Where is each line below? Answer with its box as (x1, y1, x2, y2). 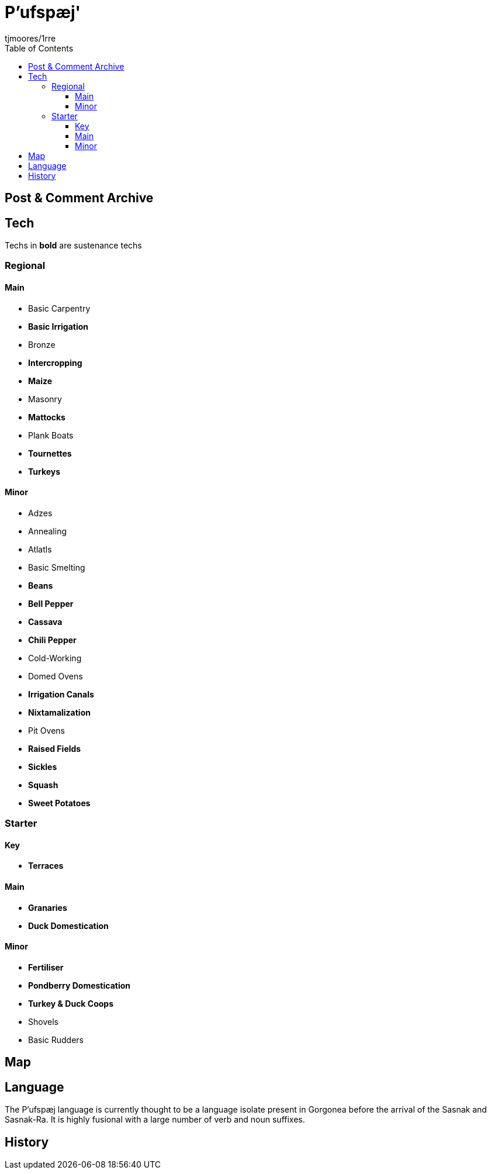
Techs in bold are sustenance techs (5, 240, 142, 251)
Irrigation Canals (28, 689, 94, 699)
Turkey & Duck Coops (28, 998, 114, 1009)
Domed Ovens (28, 671, 83, 681)
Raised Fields (28, 743, 81, 754)
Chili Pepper (28, 634, 77, 645)
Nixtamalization (28, 707, 91, 717)
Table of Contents (5, 43, 74, 53)
